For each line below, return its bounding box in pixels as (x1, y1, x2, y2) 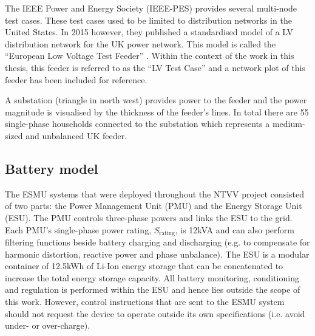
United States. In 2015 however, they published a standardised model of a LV (5, 26, 294, 38)
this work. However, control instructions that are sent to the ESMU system (5, 295, 285, 307)
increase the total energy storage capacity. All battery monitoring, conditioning (5, 271, 299, 284)
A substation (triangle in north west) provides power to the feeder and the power (5, 94, 307, 106)
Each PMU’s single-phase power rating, (5, 223, 152, 236)
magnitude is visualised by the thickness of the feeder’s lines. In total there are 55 (5, 105, 309, 118)
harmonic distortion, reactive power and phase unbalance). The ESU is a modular (5, 247, 310, 260)
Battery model (5, 159, 98, 177)
